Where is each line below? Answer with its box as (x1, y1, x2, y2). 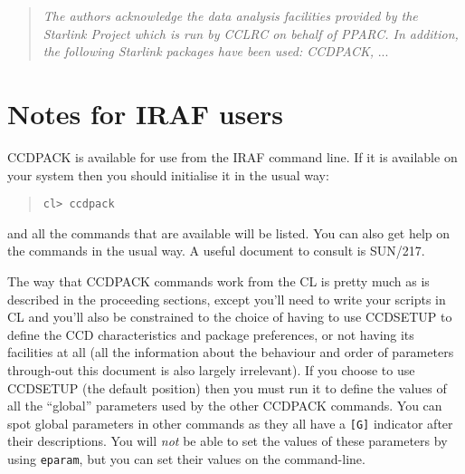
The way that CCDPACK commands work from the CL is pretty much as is (7, 271, 430, 290)
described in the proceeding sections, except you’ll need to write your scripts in (7, 289, 446, 308)
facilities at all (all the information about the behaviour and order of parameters (7, 343, 454, 362)
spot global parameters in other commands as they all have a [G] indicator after (7, 413, 453, 432)
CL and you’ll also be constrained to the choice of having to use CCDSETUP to (7, 307, 452, 326)
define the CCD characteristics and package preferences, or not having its (7, 324, 414, 343)
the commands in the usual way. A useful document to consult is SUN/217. (7, 241, 425, 260)
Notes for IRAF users (7, 94, 283, 131)
